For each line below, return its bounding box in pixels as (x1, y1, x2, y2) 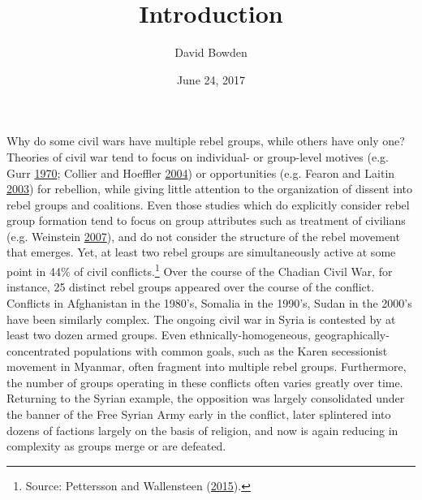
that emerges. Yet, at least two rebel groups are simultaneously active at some (6, 244, 396, 261)
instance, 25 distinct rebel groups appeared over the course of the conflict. (6, 278, 375, 295)
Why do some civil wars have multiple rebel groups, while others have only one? (6, 132, 405, 149)
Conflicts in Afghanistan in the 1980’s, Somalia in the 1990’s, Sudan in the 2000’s (6, 294, 412, 311)
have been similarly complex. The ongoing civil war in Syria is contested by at (6, 310, 396, 327)
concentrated (6, 342, 71, 359)
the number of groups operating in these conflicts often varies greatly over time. (6, 373, 403, 390)
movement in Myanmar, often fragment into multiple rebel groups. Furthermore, (6, 358, 407, 375)
